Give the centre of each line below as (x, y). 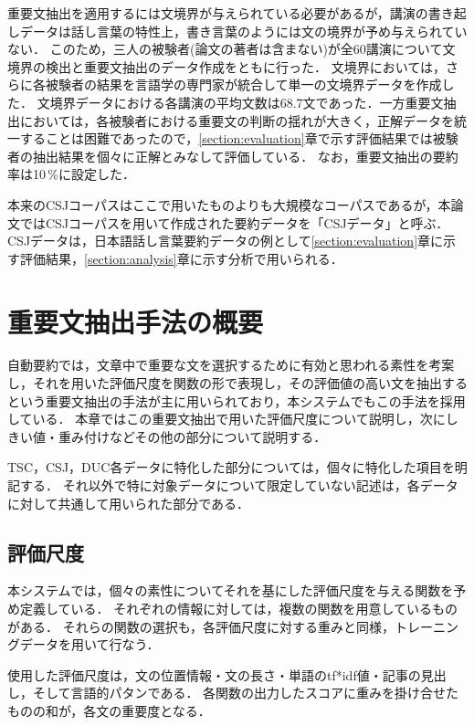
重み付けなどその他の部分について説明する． (192, 436)
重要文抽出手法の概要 (136, 321)
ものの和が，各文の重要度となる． (109, 710)
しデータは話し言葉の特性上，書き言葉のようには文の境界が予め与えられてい (237, 31)
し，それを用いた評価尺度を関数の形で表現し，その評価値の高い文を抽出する (237, 383)
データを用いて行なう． (90, 644)
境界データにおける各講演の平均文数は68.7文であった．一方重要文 (247, 102)
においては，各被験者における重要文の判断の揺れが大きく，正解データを (237, 120)
